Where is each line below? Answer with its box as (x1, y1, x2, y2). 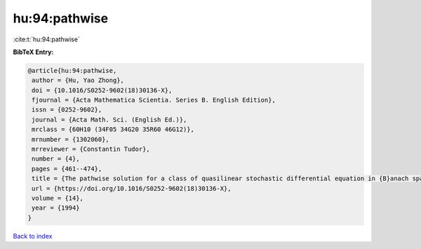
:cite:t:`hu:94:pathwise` (13, 35, 80, 43)
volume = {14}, (32, 194, 84, 202)
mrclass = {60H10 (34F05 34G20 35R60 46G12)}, (32, 126, 194, 133)
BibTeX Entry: (13, 48, 54, 56)
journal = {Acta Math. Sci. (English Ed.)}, (32, 116, 187, 123)
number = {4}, (32, 155, 80, 163)
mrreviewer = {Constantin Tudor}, (32, 145, 150, 154)
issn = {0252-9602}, (32, 106, 102, 114)
